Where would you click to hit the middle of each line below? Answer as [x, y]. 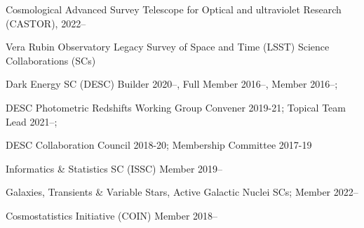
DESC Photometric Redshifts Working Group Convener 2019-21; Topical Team [176, 107]
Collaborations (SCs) [51, 60]
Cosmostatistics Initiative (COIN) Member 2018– [112, 215]
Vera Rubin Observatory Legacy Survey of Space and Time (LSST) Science [168, 47]
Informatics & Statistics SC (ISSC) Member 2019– [114, 168]
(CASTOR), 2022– [46, 23]
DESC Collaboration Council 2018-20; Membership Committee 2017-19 [159, 145]
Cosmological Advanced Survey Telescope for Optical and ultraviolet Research [174, 9]
